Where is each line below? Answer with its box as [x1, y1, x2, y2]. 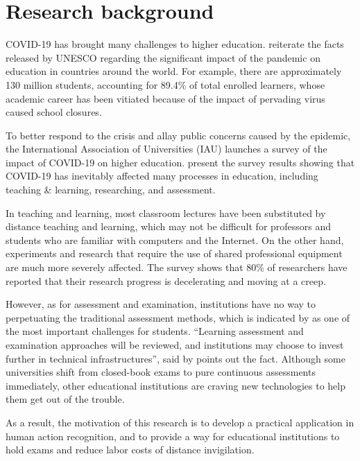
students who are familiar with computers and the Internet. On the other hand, [6, 232, 344, 247]
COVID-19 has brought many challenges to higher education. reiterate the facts [6, 37, 344, 51]
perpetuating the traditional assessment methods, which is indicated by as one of [6, 310, 350, 324]
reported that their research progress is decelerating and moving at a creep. [6, 273, 326, 288]
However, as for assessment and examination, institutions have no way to [6, 297, 316, 311]
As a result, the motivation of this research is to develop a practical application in [6, 415, 354, 429]
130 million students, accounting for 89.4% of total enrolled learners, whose [6, 77, 325, 92]
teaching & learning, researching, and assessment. [6, 182, 216, 197]
